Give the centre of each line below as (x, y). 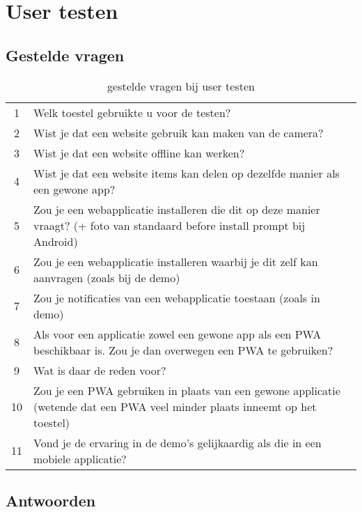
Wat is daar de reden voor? (100, 370)
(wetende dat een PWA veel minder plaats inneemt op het (175, 406)
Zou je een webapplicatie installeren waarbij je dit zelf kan (176, 261)
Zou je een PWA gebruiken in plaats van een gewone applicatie (187, 390)
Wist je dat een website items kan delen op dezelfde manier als (187, 173)
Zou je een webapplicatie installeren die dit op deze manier (177, 209)
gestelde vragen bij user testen (181, 86)
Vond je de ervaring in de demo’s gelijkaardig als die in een (178, 442)
